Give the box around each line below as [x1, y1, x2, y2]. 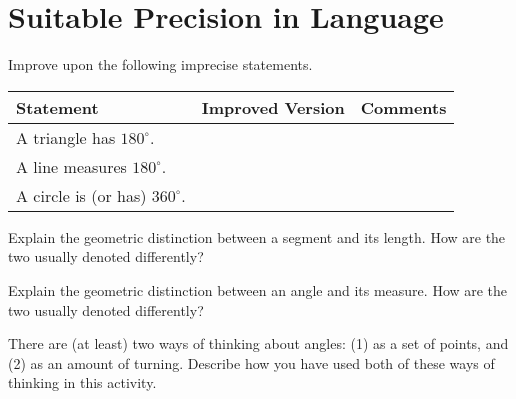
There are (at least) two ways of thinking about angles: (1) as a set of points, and [8, 333, 509, 354]
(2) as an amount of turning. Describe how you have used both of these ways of [8, 352, 495, 373]
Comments [360, 95, 447, 119]
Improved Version [201, 95, 345, 119]
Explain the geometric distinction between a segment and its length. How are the [8, 226, 506, 247]
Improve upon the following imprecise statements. [8, 54, 313, 75]
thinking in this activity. [8, 372, 157, 393]
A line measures [16, 154, 127, 178]
